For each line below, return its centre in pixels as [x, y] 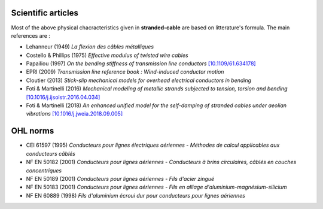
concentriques [44, 170]
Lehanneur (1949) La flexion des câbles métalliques [90, 47]
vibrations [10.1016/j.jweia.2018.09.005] [74, 114]
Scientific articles [45, 13]
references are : [31, 35]
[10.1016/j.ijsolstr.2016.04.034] [63, 97]
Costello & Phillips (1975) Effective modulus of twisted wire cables [107, 55]
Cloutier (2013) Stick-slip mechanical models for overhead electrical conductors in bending [138, 80]
